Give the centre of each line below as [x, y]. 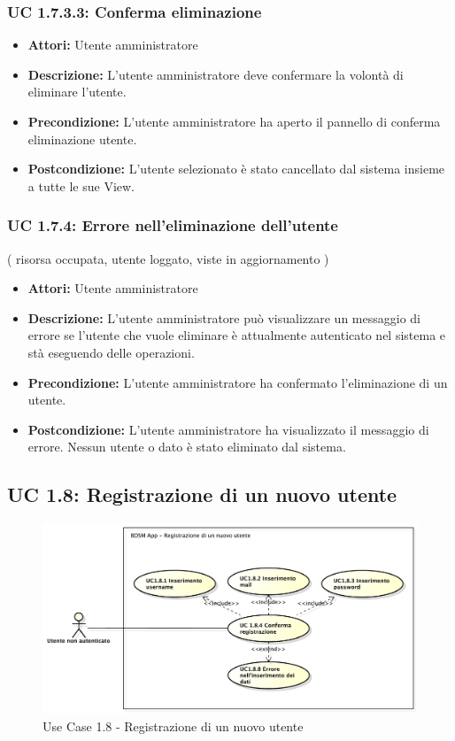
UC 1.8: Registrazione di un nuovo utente [202, 494]
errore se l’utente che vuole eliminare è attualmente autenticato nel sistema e [237, 335]
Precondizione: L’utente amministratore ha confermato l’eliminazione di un [238, 382]
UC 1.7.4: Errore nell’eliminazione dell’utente [173, 225]
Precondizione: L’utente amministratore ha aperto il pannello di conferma [234, 121]
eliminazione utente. [82, 139]
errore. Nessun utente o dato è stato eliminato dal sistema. [187, 447]
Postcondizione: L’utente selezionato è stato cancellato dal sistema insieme [236, 169]
